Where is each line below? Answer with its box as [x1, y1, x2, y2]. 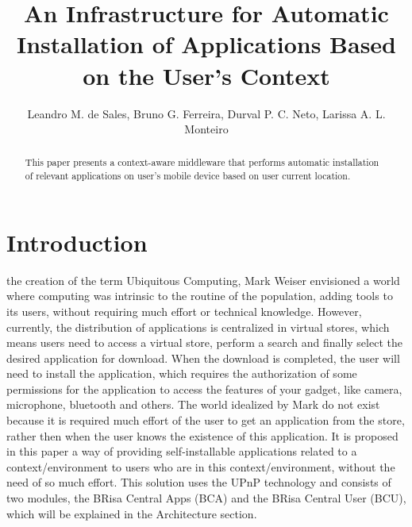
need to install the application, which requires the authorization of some [6, 365, 357, 382]
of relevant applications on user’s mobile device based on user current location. [25, 169, 351, 183]
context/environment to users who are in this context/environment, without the [6, 458, 395, 475]
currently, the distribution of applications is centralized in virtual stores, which [6, 318, 390, 335]
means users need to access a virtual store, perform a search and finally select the [6, 334, 402, 351]
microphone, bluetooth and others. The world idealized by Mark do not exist [6, 396, 380, 413]
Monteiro [184, 121, 229, 137]
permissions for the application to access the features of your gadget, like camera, [6, 380, 402, 397]
